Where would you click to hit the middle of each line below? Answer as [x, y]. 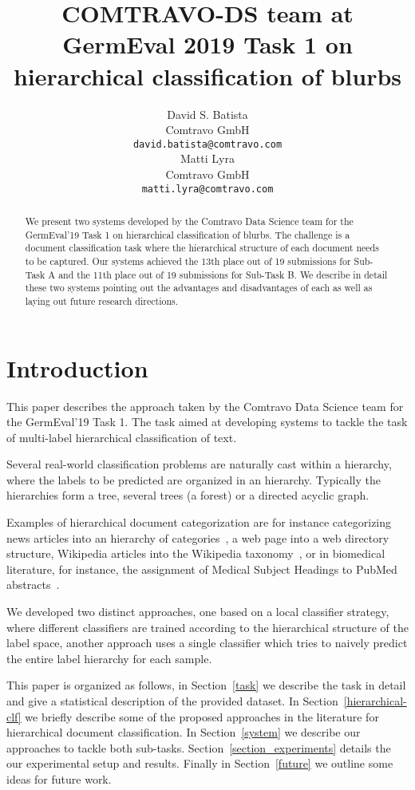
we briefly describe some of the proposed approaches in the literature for [202, 716]
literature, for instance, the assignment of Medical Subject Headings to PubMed [202, 569]
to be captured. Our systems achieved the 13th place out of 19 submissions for [188, 261]
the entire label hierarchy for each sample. [109, 658]
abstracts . [33, 585]
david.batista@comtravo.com [207, 144]
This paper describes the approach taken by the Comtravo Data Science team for [205, 406]
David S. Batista [207, 114]
